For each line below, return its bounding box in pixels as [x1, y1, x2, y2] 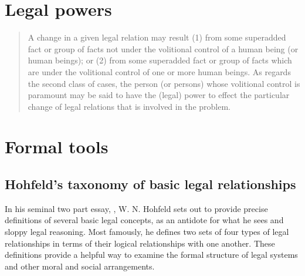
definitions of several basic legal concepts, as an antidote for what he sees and [5, 214, 284, 226]
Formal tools [5, 134, 109, 159]
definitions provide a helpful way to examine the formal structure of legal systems [5, 248, 298, 261]
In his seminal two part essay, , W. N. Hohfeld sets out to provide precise [5, 202, 268, 214]
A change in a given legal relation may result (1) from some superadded [28, 31, 286, 43]
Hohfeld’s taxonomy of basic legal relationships [5, 175, 296, 193]
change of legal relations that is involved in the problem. [28, 100, 231, 112]
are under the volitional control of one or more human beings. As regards [28, 65, 291, 78]
